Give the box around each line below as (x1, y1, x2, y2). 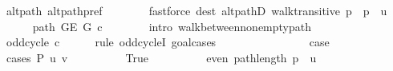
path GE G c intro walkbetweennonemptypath (32, 18, 312, 34)
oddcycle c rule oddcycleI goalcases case (6, 34, 330, 50)
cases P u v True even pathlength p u (6, 49, 317, 65)
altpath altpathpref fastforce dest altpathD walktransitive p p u (6, 2, 387, 18)
